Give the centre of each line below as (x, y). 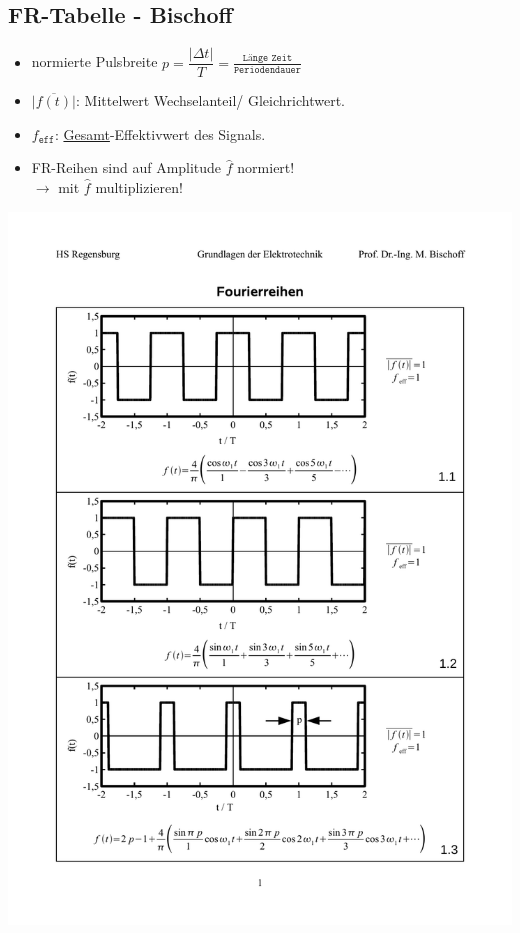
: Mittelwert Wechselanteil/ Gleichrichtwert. (210, 100)
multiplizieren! (139, 187)
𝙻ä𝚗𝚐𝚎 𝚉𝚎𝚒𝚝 (267, 58)
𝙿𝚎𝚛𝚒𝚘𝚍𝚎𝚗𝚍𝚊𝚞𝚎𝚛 (267, 69)
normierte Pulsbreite (94, 61)
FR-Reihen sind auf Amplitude (126, 167)
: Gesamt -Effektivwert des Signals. (160, 133)
